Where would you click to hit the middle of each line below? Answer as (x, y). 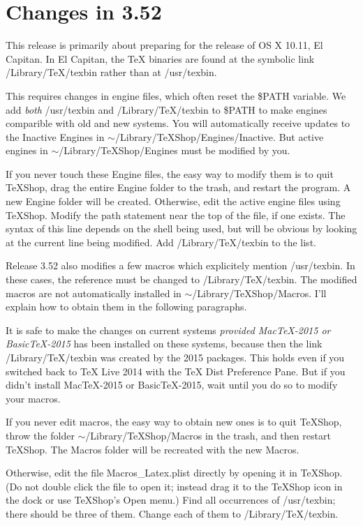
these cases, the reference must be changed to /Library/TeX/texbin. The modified (181, 279)
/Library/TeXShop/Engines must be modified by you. (175, 150)
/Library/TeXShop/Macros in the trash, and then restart (208, 435)
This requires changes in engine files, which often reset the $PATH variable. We (176, 95)
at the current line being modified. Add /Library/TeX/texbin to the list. (161, 242)
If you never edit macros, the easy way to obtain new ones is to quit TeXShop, (174, 422)
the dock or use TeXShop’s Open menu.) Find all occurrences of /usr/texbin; (171, 500)
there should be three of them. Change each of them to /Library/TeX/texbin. (172, 513)
